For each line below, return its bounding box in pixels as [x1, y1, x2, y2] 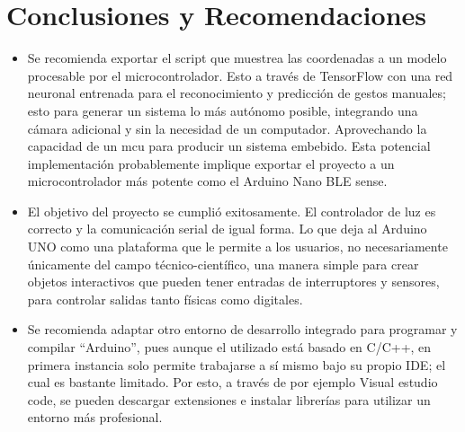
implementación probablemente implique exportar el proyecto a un [27, 154, 395, 172]
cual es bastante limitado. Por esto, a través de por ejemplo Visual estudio [27, 373, 438, 392]
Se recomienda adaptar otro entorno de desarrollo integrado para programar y [27, 320, 458, 339]
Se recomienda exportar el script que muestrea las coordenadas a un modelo [27, 48, 447, 67]
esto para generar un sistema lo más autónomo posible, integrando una [27, 101, 418, 119]
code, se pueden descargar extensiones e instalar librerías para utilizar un [27, 390, 431, 409]
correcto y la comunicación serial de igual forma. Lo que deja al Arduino [27, 219, 427, 238]
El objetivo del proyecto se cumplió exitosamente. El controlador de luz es [27, 201, 436, 220]
